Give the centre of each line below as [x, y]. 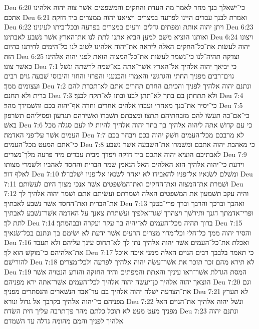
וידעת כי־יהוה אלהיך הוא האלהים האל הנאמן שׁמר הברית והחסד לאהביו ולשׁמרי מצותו [124, 164]
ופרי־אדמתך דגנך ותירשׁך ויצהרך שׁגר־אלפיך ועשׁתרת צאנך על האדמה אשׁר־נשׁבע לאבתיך [129, 213]
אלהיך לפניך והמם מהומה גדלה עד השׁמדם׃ [64, 320]
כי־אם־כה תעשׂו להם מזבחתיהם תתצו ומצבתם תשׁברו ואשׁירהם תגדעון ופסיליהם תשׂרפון [127, 115]
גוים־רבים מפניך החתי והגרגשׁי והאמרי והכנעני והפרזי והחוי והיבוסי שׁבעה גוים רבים [119, 76]
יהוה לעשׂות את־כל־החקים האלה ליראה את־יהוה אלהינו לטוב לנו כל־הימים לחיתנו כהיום [127, 46]
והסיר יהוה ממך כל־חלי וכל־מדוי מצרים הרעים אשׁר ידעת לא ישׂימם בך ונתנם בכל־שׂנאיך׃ [128, 232]
